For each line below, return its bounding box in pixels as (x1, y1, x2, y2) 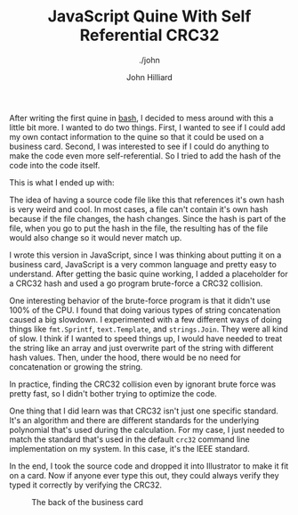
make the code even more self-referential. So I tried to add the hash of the (9, 150, 282, 161)
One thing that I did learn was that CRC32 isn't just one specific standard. (9, 405, 278, 416)
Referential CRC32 (79, 25, 220, 45)
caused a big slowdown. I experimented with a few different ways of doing (9, 314, 282, 324)
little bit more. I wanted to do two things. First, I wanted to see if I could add (9, 122, 286, 133)
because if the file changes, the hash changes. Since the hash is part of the (9, 213, 286, 224)
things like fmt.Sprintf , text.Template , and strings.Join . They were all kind (9, 323, 289, 334)
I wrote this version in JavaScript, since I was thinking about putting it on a (9, 249, 282, 260)
